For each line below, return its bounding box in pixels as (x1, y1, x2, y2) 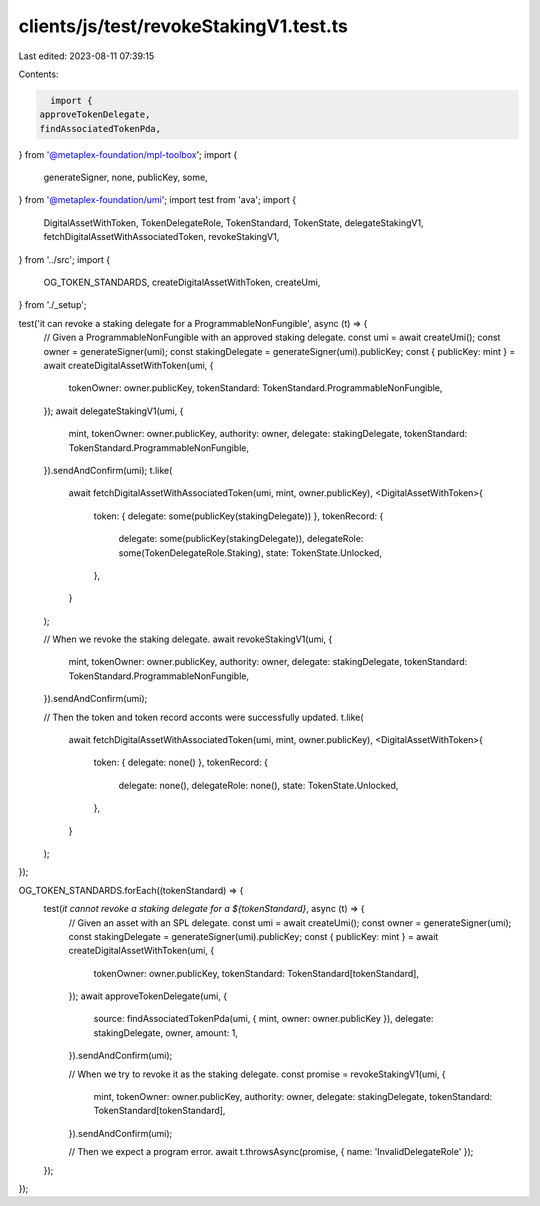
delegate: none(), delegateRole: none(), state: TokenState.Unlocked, (118, 779, 399, 791)
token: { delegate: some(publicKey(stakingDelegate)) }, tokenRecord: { (93, 510, 384, 522)
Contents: (18, 68, 59, 80)
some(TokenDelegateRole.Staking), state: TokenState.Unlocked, (118, 546, 382, 559)
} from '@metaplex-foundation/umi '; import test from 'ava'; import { (18, 194, 297, 206)
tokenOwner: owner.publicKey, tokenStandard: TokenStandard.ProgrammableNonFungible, (68, 382, 443, 394)
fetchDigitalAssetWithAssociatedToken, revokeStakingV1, (43, 231, 280, 243)
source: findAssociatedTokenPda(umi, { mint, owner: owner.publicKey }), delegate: (93, 1013, 434, 1025)
